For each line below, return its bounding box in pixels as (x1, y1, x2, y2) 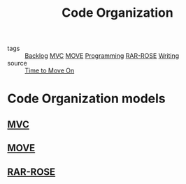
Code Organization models (7, 91, 166, 107)
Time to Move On (24, 66, 75, 75)
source (7, 59, 28, 68)
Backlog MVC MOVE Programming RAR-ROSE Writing (24, 52, 180, 60)
